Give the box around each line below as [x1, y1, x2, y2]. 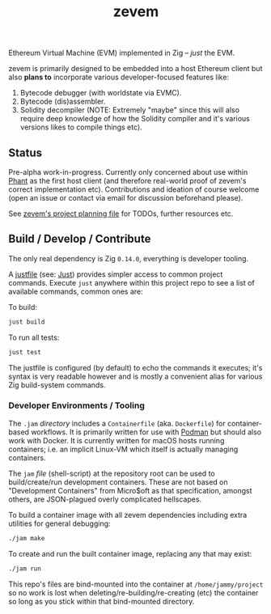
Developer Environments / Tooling [8, 400, 146, 411]
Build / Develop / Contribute [8, 232, 151, 246]
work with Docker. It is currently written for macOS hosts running [8, 435, 225, 445]
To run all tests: [8, 332, 60, 342]
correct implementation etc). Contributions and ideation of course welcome [8, 184, 260, 194]
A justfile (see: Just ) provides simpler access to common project [8, 269, 223, 279]
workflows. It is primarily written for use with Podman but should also [31, 427, 261, 437]
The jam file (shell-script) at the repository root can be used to [8, 468, 216, 478]
